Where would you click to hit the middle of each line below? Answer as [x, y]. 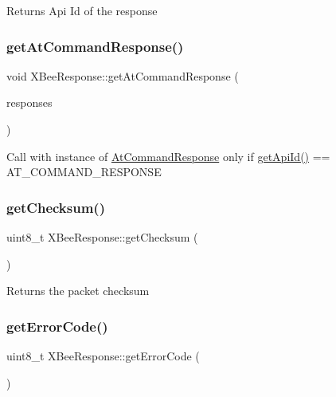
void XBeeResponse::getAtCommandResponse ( [123, 75]
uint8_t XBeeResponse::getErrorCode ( [103, 356]
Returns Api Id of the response [82, 10]
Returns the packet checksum [78, 291]
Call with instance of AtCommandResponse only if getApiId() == [168, 156]
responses [29, 102]
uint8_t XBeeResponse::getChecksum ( [102, 237]
